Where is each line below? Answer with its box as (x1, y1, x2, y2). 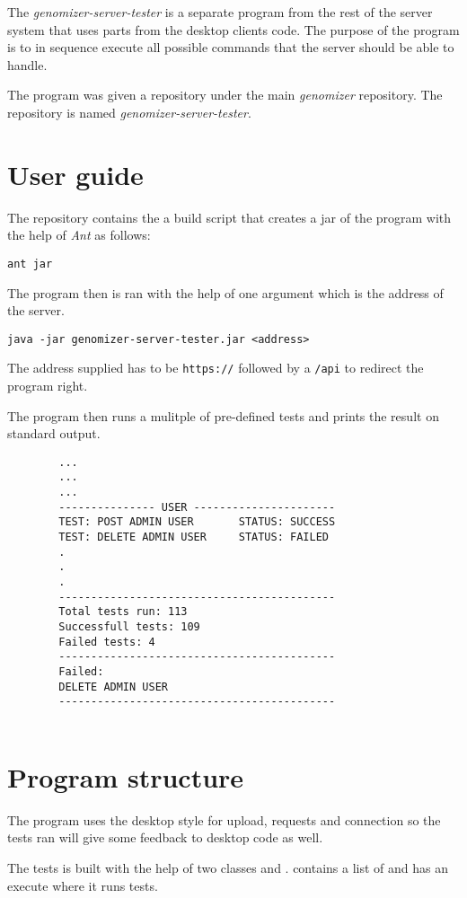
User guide (7, 155, 144, 192)
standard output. (7, 424, 101, 443)
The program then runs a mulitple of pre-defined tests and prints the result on (7, 406, 439, 425)
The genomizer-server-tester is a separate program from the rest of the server (7, 3, 433, 21)
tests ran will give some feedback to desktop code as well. (7, 828, 323, 847)
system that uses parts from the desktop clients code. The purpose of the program (7, 20, 460, 39)
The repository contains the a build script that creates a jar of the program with (7, 207, 452, 226)
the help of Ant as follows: (7, 225, 151, 244)
